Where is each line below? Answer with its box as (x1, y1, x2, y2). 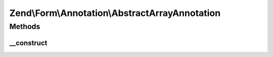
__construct (9, 38, 48, 47)
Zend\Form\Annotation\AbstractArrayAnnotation (9, 7, 221, 18)
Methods (9, 22, 40, 31)
